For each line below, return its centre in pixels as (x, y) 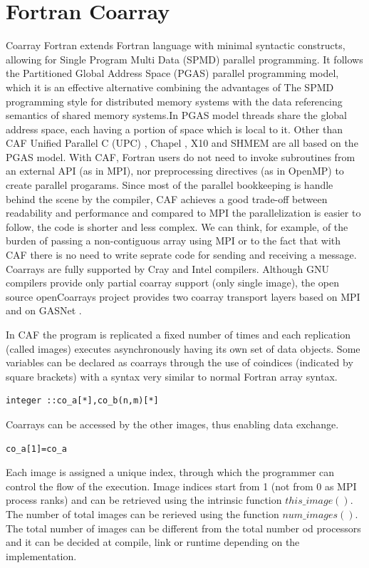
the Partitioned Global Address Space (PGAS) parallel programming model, (172, 73)
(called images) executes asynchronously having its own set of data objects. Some (183, 348)
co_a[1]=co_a (36, 449)
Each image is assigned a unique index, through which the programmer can (170, 472)
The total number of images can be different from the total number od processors (183, 528)
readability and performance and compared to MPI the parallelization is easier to (183, 213)
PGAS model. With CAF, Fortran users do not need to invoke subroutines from (181, 156)
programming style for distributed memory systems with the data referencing (174, 101)
